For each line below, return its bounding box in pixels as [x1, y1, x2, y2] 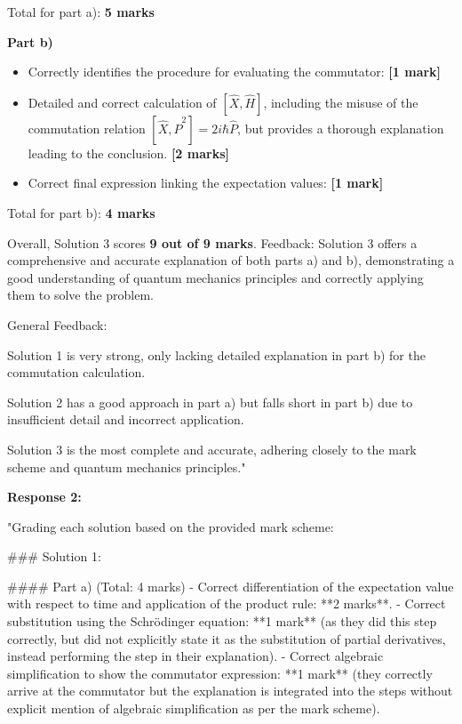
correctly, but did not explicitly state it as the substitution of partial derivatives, [7, 629, 446, 648]
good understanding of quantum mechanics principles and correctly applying [7, 268, 424, 286]
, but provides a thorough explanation [237, 118, 444, 137]
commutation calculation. [7, 363, 146, 382]
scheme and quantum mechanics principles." [7, 457, 246, 476]
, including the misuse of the [263, 93, 418, 111]
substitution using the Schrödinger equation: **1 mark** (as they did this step [7, 612, 437, 631]
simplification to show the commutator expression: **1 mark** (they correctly [7, 664, 433, 682]
